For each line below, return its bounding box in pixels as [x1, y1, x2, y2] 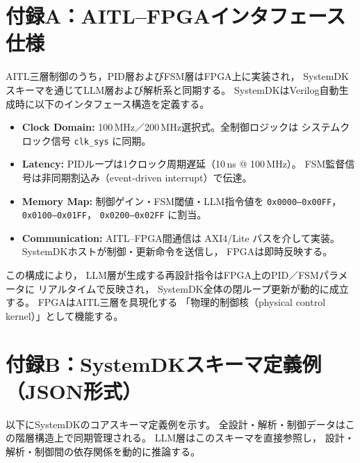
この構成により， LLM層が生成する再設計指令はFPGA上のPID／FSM [6, 268, 319, 282]
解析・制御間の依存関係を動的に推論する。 [6, 444, 200, 458]
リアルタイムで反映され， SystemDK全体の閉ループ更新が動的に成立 [38, 281, 349, 295]
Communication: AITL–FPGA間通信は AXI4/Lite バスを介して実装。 [22, 230, 340, 245]
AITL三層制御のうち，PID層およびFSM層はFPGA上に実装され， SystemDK [6, 69, 349, 83]
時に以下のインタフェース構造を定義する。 [15, 96, 210, 111]
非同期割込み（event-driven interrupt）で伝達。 [41, 170, 252, 184]
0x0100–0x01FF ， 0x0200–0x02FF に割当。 [22, 207, 207, 222]
